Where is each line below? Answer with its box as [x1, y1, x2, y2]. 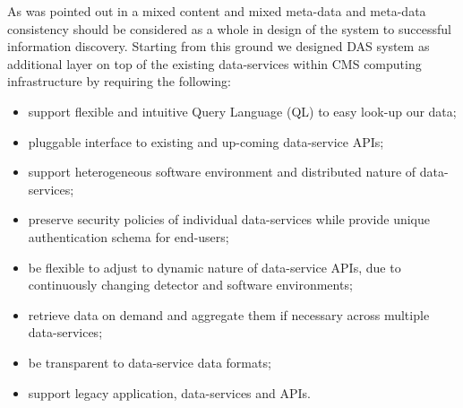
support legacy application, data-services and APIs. [28, 383, 312, 402]
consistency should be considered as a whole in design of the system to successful [7, 19, 451, 38]
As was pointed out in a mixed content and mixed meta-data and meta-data [7, 2, 426, 20]
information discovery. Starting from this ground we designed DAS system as [7, 37, 430, 56]
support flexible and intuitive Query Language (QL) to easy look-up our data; [28, 101, 457, 120]
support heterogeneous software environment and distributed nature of [28, 162, 416, 181]
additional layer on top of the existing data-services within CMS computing [7, 54, 422, 73]
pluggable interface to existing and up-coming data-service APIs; [28, 132, 384, 151]
